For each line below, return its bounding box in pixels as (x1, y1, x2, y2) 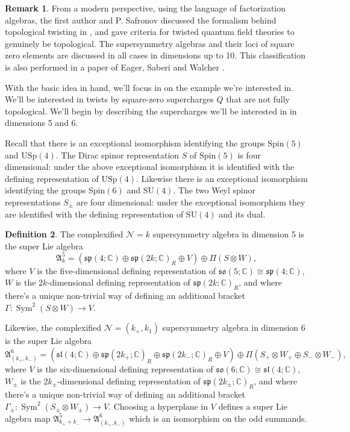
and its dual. (219, 207, 266, 220)
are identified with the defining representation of (5, 207, 184, 220)
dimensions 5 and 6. (5, 116, 78, 129)
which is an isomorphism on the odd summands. (129, 412, 307, 424)
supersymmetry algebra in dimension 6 (162, 321, 305, 334)
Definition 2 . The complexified (5, 228, 123, 240)
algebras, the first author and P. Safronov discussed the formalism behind (5, 13, 277, 26)
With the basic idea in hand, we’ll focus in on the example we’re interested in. (5, 81, 294, 93)
